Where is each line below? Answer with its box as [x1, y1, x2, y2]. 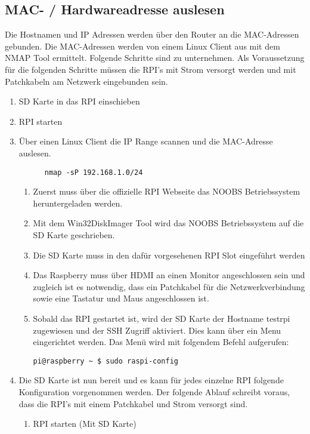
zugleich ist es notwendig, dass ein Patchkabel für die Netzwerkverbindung [33, 280, 305, 293]
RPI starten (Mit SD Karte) [33, 417, 137, 430]
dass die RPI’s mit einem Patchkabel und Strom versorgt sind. [18, 397, 248, 410]
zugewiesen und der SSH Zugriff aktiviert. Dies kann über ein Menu [33, 324, 281, 336]
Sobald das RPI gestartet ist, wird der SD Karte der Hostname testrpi [33, 312, 290, 324]
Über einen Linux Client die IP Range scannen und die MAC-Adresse [18, 135, 273, 147]
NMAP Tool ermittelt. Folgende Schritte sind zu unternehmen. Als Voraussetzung [5, 51, 305, 64]
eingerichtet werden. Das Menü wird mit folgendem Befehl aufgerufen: [33, 335, 289, 348]
